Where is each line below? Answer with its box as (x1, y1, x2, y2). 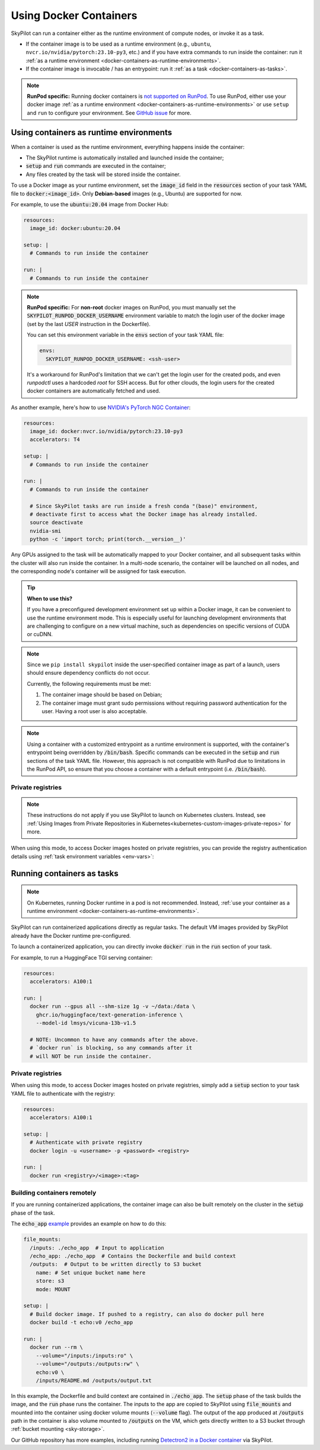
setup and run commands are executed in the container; (25, 162, 166, 170)
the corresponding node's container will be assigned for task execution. (11, 567, 187, 574)
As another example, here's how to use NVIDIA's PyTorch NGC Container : (11, 404, 191, 411)
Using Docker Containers (11, 9, 137, 22)
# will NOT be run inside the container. (30, 1053, 152, 1059)
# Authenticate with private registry (30, 1139, 142, 1146)
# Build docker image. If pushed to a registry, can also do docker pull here (30, 1311, 264, 1317)
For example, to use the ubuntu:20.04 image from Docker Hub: (11, 200, 169, 207)
